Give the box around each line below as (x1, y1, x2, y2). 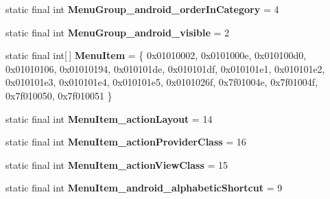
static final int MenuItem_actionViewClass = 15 (5, 157, 228, 172)
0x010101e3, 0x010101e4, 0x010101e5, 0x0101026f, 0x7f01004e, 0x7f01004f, (5, 75, 318, 89)
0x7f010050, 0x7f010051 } (5, 88, 113, 102)
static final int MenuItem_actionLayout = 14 (5, 111, 213, 126)
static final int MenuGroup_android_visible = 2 (5, 25, 229, 39)
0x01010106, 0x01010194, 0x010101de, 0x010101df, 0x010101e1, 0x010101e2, (5, 61, 325, 75)
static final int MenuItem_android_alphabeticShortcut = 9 (5, 180, 283, 195)
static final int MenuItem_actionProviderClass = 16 (5, 134, 246, 149)
